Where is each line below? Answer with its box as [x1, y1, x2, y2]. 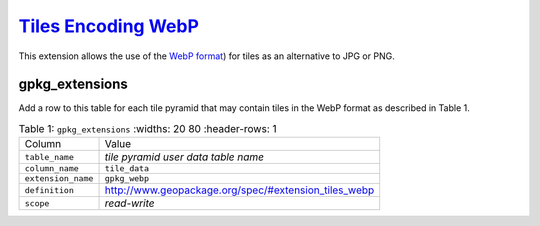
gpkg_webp [104, 173, 150, 184]
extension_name [24, 173, 94, 184]
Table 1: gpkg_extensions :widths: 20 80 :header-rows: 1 [18, 122, 277, 136]
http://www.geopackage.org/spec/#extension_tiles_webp [104, 183, 375, 197]
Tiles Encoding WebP [18, 15, 200, 37]
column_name [24, 163, 79, 174]
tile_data [104, 163, 150, 174]
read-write [104, 196, 155, 210]
